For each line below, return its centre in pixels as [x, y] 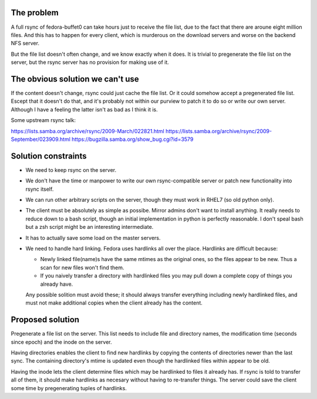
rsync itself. [40, 189]
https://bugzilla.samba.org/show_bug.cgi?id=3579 [132, 139]
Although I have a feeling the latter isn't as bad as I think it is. [84, 109]
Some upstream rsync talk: [43, 120]
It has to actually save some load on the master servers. [93, 238]
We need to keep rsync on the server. [71, 170]
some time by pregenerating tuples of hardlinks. [69, 388]
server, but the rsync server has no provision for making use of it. [90, 62]
